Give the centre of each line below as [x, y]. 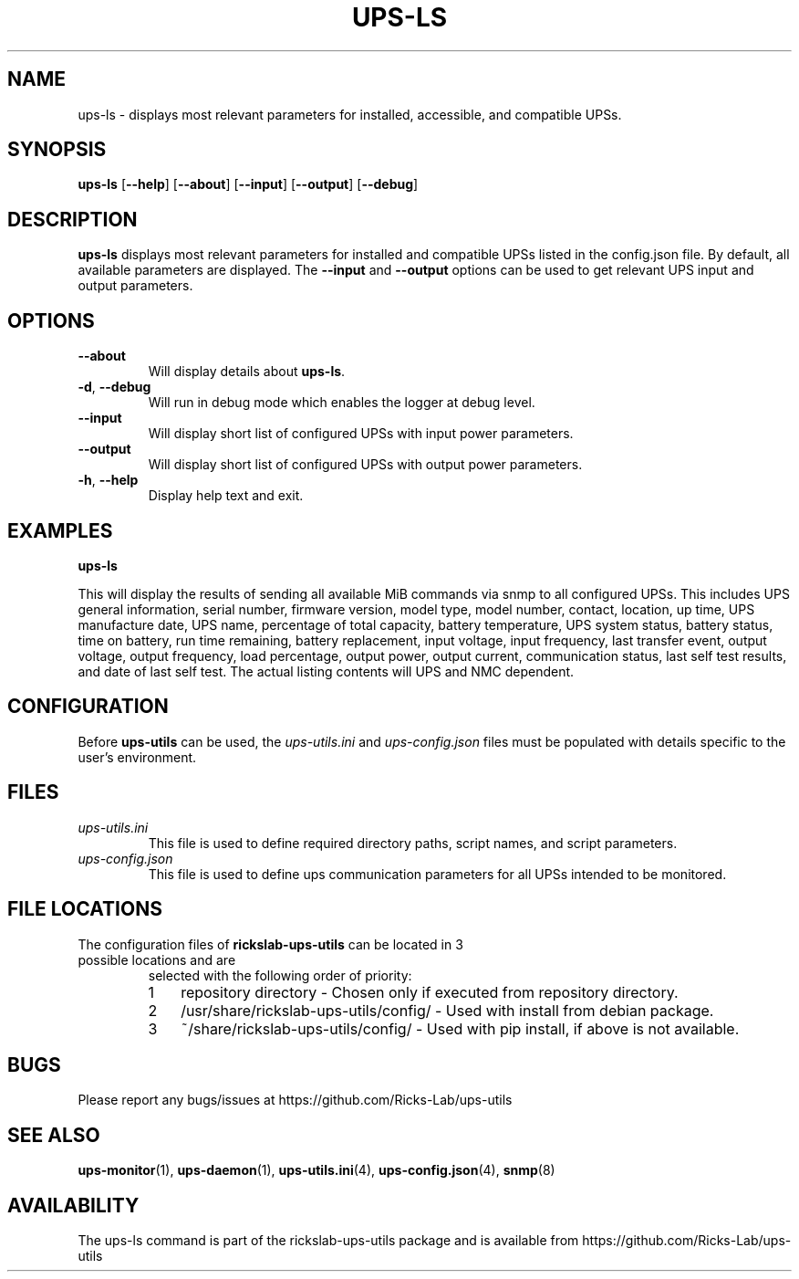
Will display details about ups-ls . [247, 372]
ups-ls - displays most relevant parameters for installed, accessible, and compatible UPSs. [350, 114]
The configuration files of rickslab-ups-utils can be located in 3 [270, 944]
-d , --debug [114, 387]
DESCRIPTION [73, 219]
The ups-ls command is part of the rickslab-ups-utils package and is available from [328, 1241]
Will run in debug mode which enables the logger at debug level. [342, 403]
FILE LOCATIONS [85, 909]
